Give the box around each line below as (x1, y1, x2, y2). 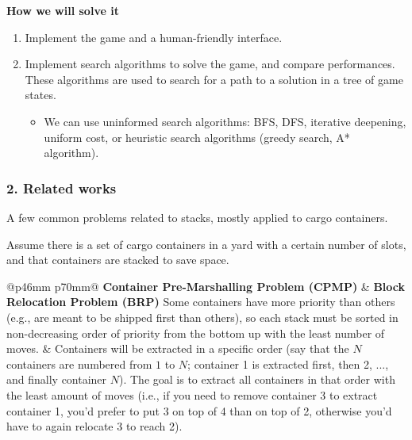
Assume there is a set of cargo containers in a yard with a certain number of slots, (6, 235, 406, 252)
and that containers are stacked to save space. (6, 251, 229, 268)
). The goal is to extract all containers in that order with (118, 371, 395, 388)
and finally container (6, 371, 107, 388)
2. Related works (6, 178, 117, 197)
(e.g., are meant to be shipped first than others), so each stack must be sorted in (6, 308, 399, 325)
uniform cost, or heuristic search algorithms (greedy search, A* (44, 128, 350, 145)
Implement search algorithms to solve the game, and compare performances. (25, 55, 395, 72)
